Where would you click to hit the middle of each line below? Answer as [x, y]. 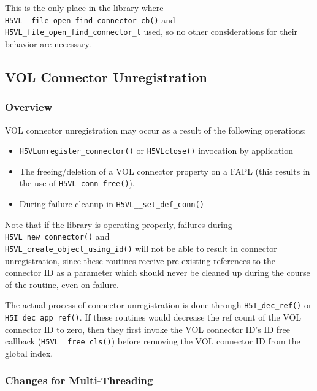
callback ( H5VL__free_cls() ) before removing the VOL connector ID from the [153, 341]
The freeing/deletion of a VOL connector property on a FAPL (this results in [165, 171]
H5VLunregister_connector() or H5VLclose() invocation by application [156, 150]
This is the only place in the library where [84, 7]
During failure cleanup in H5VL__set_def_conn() [112, 203]
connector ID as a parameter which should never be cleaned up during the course [158, 272]
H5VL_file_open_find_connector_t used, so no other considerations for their [151, 32]
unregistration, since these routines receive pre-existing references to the [140, 260]
